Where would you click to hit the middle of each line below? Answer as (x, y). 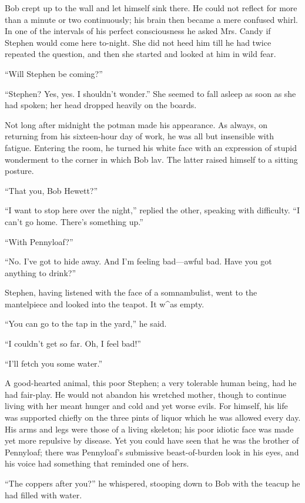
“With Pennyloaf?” (39, 241)
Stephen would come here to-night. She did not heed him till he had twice (138, 42)
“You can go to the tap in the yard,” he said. (86, 323)
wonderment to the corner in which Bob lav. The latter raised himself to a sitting (151, 159)
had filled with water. (43, 494)
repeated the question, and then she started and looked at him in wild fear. (140, 54)
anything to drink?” (41, 272)
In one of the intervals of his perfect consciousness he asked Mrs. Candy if (138, 31)
